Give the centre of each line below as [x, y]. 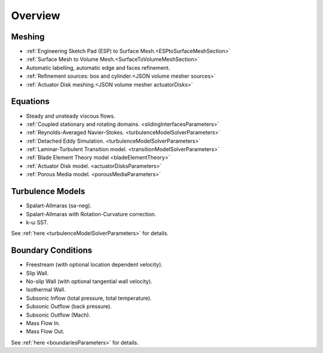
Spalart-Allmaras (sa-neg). [59, 205]
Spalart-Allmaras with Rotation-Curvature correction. [91, 214]
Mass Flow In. [43, 323]
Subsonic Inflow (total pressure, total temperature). [89, 298]
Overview [36, 16]
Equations [31, 102]
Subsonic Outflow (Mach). [58, 315]
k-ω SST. [37, 222]
